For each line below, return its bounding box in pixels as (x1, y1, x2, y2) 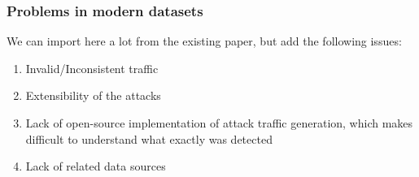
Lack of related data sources (25, 158, 166, 175)
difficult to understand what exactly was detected (25, 130, 273, 147)
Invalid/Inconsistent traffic (25, 59, 159, 76)
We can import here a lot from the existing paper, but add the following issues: (7, 32, 402, 50)
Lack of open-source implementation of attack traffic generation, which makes (25, 114, 413, 131)
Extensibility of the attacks (25, 87, 161, 104)
